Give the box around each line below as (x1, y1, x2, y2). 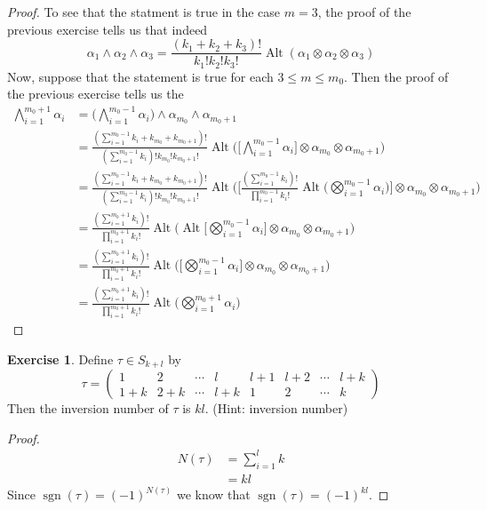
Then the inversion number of (7, 399, 169, 418)
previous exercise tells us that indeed (7, 20, 208, 38)
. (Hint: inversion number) (204, 399, 348, 418)
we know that (176, 485, 251, 504)
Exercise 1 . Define (7, 349, 114, 368)
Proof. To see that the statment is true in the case (7, 3, 281, 20)
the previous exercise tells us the (7, 84, 184, 103)
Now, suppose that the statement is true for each (7, 67, 274, 85)
